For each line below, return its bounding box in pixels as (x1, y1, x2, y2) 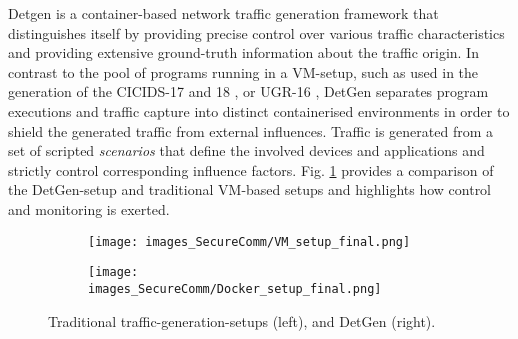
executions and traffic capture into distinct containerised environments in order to (8, 100, 510, 121)
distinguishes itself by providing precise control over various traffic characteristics (8, 22, 505, 43)
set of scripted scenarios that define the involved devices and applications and (8, 140, 485, 161)
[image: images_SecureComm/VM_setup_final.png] (88, 234, 411, 249)
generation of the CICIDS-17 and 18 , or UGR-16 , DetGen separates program (8, 81, 489, 102)
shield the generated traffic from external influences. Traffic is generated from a (8, 120, 494, 141)
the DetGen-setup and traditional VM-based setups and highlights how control (8, 179, 492, 200)
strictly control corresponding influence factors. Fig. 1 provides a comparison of (8, 159, 494, 180)
